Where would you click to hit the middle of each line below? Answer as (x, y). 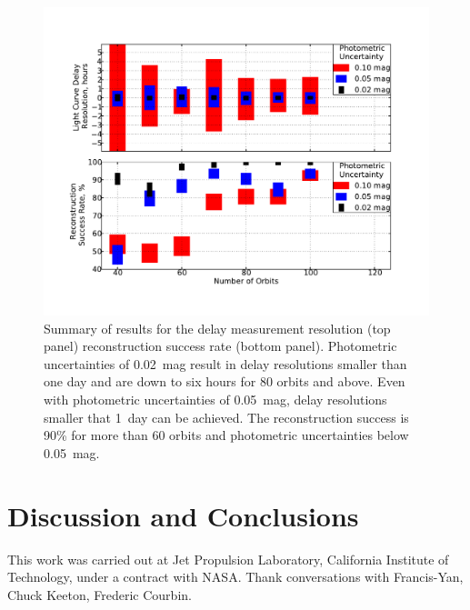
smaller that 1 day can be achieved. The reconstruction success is (226, 417)
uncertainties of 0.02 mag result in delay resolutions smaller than (225, 363)
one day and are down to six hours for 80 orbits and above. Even (225, 381)
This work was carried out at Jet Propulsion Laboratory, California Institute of (228, 559)
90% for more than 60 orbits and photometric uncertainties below (226, 435)
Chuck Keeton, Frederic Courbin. (100, 594)
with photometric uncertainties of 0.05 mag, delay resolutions (215, 400)
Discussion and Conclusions (183, 515)
